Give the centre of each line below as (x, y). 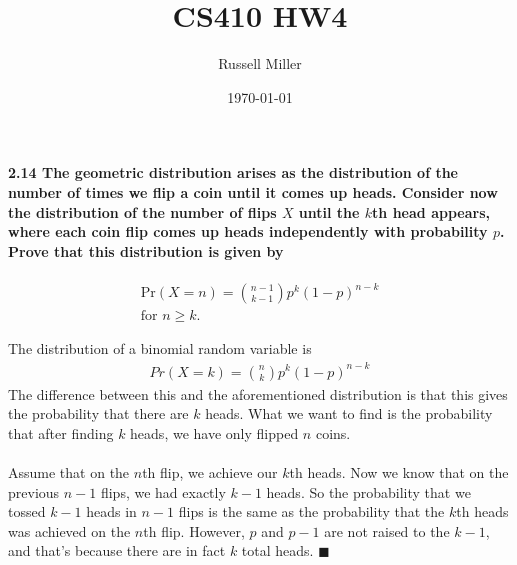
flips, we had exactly (163, 491)
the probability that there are (98, 413)
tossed (27, 511)
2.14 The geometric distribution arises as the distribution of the (233, 172)
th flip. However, (194, 530)
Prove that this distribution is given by (146, 250)
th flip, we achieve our (210, 471)
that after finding (61, 432)
